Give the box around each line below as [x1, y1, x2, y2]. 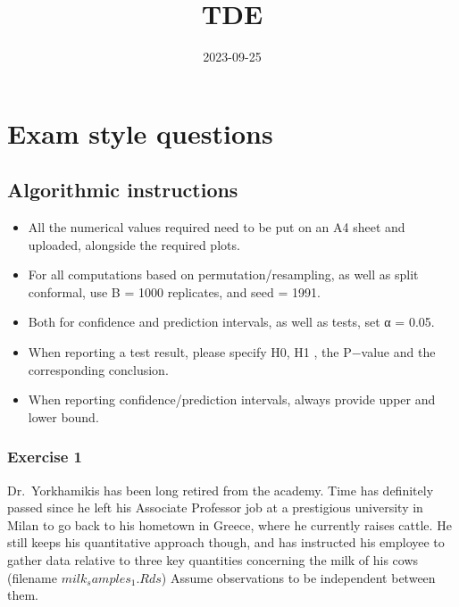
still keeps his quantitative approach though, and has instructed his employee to [7, 533, 445, 552]
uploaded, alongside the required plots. [28, 235, 240, 254]
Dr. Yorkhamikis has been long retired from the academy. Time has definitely [7, 480, 434, 499]
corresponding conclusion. [28, 360, 169, 378]
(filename [7, 568, 57, 586]
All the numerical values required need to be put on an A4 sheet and [28, 218, 405, 237]
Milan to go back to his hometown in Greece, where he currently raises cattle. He [7, 515, 452, 534]
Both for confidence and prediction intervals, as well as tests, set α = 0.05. [28, 312, 435, 331]
